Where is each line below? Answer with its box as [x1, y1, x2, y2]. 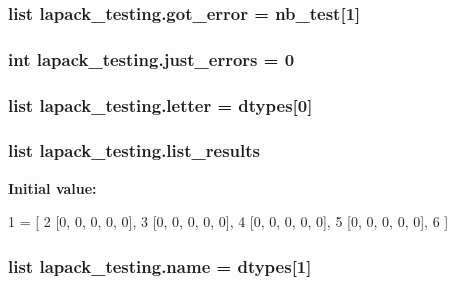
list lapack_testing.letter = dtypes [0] [8, 92, 313, 117]
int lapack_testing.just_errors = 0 [8, 46, 295, 71]
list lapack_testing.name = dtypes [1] [8, 253, 312, 278]
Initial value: [8, 177, 97, 198]
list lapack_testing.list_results [8, 138, 260, 163]
